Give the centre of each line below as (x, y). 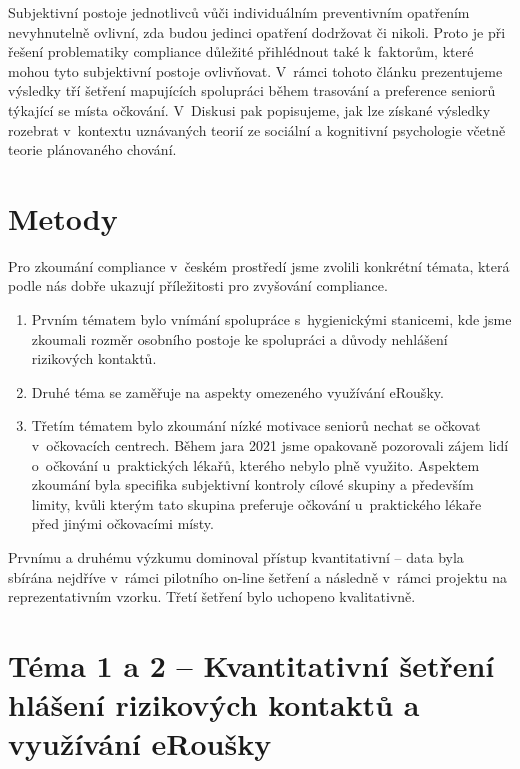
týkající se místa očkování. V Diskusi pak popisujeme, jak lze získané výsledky (249, 109)
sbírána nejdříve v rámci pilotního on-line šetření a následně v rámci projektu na (258, 576)
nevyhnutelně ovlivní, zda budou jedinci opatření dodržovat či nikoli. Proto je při (257, 31)
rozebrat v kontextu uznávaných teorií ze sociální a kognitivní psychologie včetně (257, 129)
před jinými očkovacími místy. (122, 523)
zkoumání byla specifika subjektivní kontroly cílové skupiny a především (252, 484)
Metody (63, 217)
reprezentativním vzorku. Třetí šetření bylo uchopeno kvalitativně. (212, 596)
